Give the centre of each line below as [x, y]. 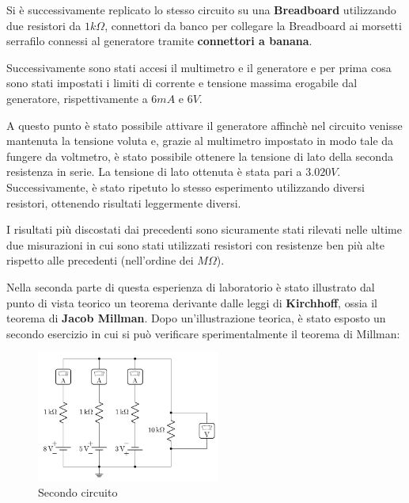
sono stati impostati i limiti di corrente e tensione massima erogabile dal [182, 83]
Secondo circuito [78, 492]
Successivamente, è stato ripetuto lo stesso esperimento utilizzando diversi [186, 187]
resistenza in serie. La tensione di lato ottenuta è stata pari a [154, 171]
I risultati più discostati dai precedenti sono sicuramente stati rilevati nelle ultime [204, 229]
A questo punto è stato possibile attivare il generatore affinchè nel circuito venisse [204, 125]
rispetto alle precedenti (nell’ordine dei [100, 260]
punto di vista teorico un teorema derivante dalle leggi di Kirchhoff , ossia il [192, 302]
